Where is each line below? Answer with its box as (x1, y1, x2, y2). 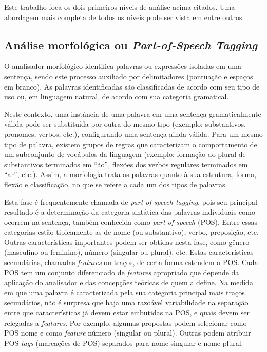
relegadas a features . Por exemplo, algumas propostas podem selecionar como (4, 317, 247, 328)
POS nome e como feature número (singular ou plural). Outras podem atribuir (4, 327, 251, 338)
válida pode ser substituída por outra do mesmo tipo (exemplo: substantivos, (4, 118, 246, 129)
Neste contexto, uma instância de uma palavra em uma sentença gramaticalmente (4, 108, 261, 119)
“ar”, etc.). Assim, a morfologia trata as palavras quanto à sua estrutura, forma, (4, 169, 257, 180)
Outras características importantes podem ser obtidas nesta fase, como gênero (4, 236, 250, 247)
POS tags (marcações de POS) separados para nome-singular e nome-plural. (4, 337, 243, 348)
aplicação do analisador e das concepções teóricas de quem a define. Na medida (4, 277, 253, 288)
